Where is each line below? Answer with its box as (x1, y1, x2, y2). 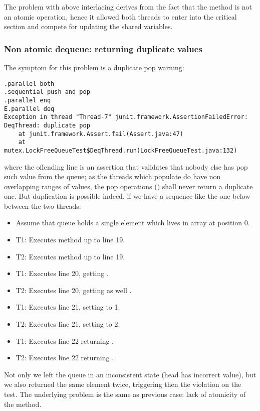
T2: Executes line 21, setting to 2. (16, 319, 120, 329)
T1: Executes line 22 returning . (16, 335, 114, 346)
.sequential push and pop (4, 88, 90, 96)
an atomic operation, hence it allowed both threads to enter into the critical (4, 11, 237, 22)
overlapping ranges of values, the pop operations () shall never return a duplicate (4, 181, 253, 191)
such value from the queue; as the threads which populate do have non (4, 171, 221, 182)
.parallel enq (4, 96, 51, 104)
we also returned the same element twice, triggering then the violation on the (4, 379, 241, 389)
